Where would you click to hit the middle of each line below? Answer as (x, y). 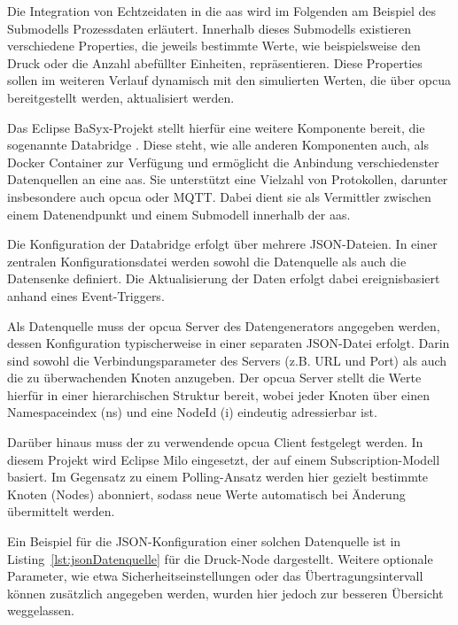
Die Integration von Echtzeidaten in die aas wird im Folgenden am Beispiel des (222, 11)
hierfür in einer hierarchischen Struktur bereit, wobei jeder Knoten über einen (218, 394)
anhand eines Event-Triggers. (86, 295)
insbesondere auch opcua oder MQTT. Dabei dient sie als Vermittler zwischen (219, 196)
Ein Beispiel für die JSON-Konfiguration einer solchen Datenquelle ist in (204, 541)
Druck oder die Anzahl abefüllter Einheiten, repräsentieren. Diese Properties (215, 62)
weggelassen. (41, 610)
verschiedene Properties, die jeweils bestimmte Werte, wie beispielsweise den (214, 46)
